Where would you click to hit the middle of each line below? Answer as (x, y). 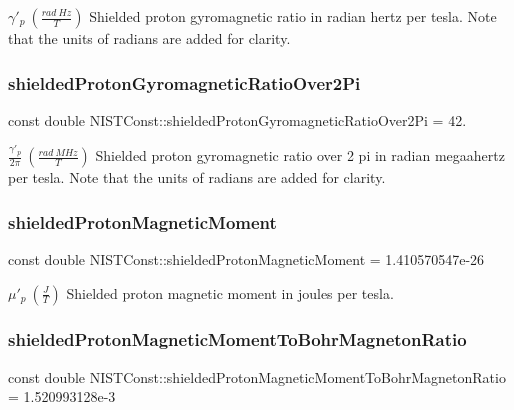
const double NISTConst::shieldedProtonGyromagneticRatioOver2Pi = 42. (237, 119)
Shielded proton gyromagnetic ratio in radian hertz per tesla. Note (293, 16)
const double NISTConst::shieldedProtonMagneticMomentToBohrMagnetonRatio (257, 376)
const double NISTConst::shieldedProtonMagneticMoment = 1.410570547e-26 (246, 258)
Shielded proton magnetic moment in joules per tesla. (230, 292)
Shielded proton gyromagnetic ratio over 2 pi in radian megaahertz (300, 155)
